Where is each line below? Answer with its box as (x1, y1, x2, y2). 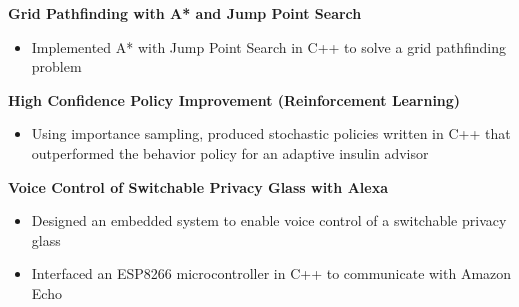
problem (31, 56, 82, 77)
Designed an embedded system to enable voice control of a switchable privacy (31, 210, 507, 231)
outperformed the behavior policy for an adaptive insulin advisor (31, 142, 429, 163)
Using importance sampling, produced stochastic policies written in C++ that (31, 123, 511, 144)
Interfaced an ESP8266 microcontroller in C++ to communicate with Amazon (31, 263, 512, 284)
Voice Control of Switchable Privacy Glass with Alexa (8, 176, 389, 197)
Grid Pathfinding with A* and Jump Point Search (8, 3, 362, 23)
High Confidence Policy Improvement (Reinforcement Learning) (8, 89, 461, 110)
